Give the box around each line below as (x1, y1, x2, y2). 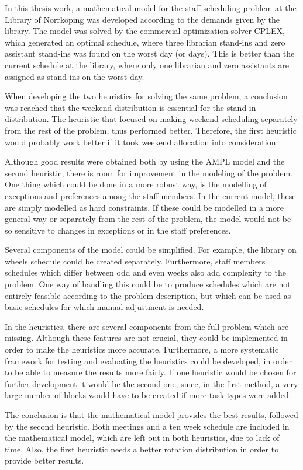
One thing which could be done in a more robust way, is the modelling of (5, 178, 267, 190)
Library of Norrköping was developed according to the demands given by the (5, 13, 280, 25)
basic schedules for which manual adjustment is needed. (5, 301, 204, 313)
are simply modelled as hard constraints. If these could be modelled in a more (5, 201, 284, 213)
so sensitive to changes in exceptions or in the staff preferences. (5, 224, 231, 236)
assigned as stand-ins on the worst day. (5, 70, 144, 82)
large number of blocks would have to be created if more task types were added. (5, 389, 291, 401)
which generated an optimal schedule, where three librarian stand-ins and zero (5, 36, 285, 48)
